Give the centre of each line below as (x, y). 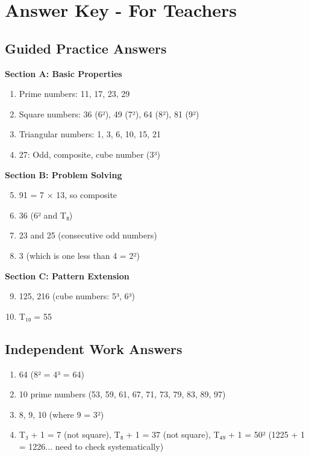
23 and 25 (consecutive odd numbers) (88, 235)
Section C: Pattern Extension (67, 275)
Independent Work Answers (94, 348)
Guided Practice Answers (86, 48)
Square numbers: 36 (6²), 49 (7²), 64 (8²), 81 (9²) (109, 113)
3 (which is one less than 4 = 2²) (79, 255)
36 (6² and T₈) (46, 215)
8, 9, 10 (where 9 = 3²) (61, 414)
